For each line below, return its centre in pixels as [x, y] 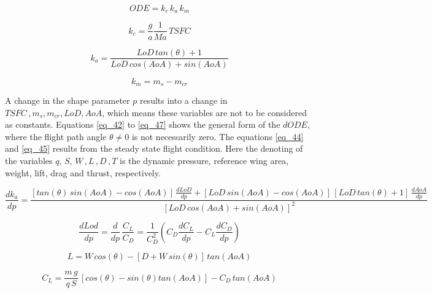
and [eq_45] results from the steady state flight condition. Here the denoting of [154, 148]
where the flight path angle [56, 136]
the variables [29, 160]
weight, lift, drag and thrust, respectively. [83, 172]
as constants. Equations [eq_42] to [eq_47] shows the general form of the [143, 124]
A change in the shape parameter [67, 100]
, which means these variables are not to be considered [204, 112]
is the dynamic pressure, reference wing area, [204, 160]
